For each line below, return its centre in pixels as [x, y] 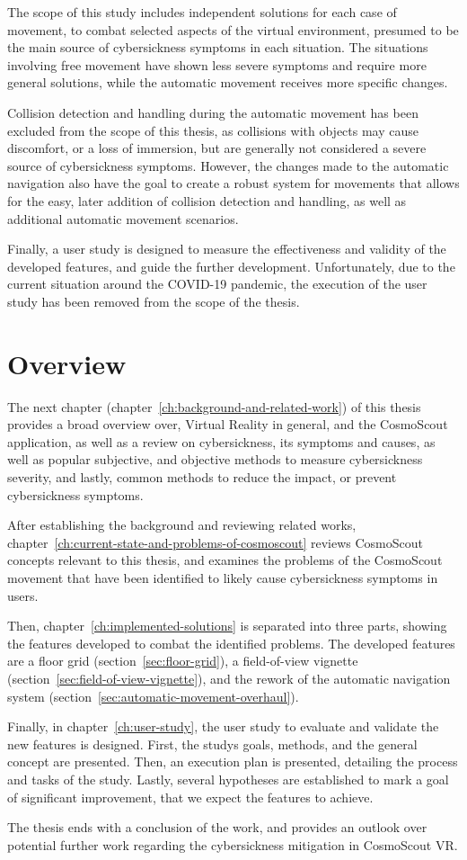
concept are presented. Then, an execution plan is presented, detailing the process [233, 761]
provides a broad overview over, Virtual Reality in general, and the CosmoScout [228, 424]
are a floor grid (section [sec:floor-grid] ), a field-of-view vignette [183, 661]
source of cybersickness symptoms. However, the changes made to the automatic [228, 165]
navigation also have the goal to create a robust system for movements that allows [233, 183]
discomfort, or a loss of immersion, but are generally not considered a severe [217, 148]
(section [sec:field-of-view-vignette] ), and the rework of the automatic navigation [229, 678]
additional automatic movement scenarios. [123, 218]
